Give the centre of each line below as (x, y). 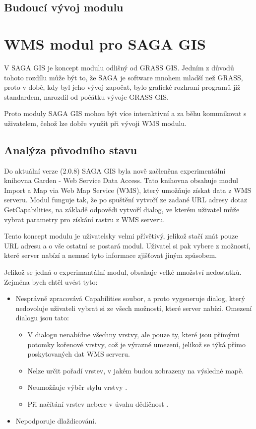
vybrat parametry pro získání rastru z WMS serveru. (85, 219)
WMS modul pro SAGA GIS (105, 43)
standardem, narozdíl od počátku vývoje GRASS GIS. (86, 96)
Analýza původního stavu (71, 150)
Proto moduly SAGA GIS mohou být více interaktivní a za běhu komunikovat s (125, 113)
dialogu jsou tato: (42, 318)
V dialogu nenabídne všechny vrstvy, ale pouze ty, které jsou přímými (133, 334)
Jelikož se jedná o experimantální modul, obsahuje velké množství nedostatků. (123, 272)
